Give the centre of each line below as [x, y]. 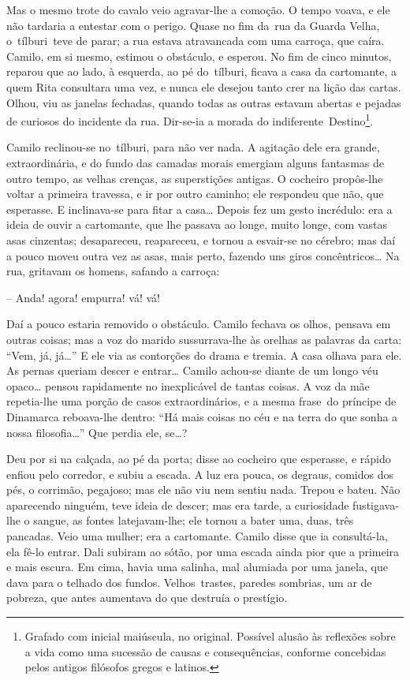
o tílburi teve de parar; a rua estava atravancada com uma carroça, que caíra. [196, 41]
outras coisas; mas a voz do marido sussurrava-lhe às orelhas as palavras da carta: [204, 339]
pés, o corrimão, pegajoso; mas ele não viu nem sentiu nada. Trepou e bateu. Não [203, 489]
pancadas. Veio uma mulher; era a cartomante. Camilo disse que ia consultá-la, [197, 536]
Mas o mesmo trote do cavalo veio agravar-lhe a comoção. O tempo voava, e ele [198, 9]
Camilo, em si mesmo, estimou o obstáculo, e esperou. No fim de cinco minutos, [199, 56]
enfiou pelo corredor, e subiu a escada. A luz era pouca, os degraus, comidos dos [200, 474]
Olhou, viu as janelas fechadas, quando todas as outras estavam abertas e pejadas [204, 102]
